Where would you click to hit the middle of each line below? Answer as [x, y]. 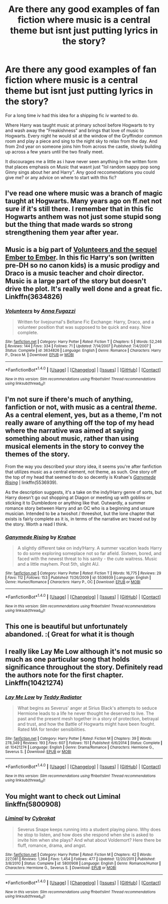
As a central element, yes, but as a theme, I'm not [83, 415]
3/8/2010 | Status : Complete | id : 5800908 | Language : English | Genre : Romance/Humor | [83, 863]
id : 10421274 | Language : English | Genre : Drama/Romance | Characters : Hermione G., [79, 747]
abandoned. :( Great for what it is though [70, 634]
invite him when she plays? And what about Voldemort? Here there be [89, 840]
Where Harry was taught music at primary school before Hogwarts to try [80, 125]
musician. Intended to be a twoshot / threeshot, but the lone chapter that [80, 513]
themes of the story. [37, 455]
